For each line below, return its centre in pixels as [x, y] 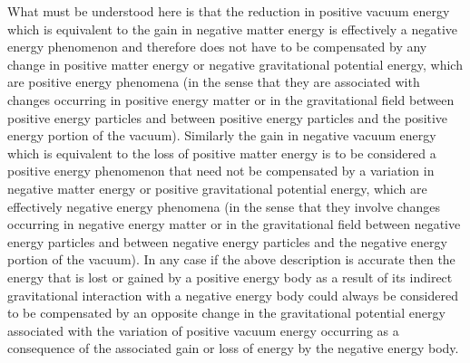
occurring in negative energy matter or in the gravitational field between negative [234, 224]
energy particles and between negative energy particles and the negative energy [227, 241]
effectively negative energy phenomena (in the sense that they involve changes [224, 206]
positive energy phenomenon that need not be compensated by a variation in [221, 171]
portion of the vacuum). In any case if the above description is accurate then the [231, 259]
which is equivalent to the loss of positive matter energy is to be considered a [222, 153]
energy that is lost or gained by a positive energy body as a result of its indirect [230, 277]
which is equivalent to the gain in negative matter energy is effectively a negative [233, 29]
